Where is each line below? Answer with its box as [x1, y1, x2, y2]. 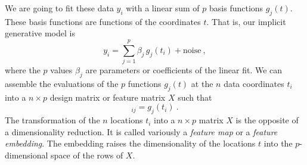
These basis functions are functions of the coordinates [5, 15, 201, 27]
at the [191, 77, 213, 89]
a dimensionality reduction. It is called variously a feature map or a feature [5, 125, 278, 138]
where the [5, 64, 41, 76]
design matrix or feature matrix [49, 91, 166, 103]
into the [263, 137, 293, 150]
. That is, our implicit [206, 15, 286, 27]
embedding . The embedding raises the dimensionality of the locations [5, 137, 256, 150]
